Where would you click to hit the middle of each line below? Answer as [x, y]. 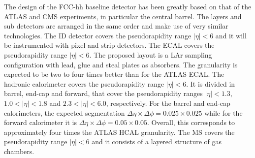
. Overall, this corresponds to [191, 122]
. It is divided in [211, 83]
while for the [223, 112]
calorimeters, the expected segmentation [64, 112]
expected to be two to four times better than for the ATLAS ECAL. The [114, 74]
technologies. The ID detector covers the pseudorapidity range [98, 35]
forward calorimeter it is [41, 122]
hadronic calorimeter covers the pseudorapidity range [84, 83]
